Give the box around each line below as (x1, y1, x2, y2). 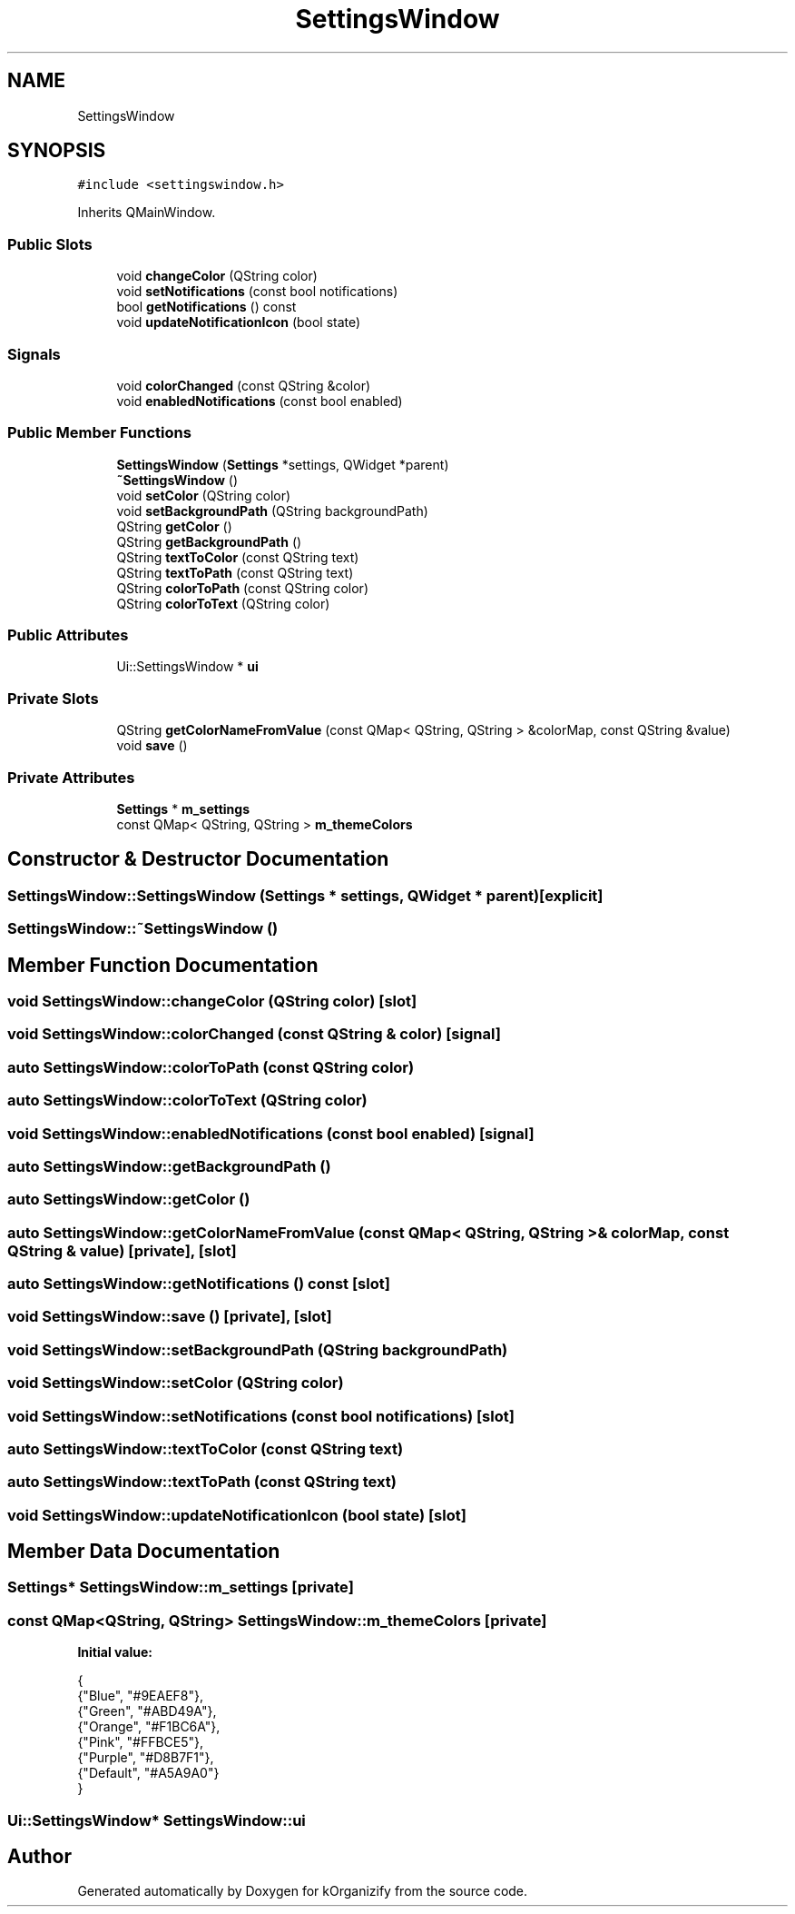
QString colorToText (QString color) (116, 595, 330, 611)
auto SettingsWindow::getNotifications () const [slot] (7, 1274, 390, 1293)
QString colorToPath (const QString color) (116, 580, 368, 596)
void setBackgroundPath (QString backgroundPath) (116, 502, 428, 519)
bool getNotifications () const (116, 299, 297, 315)
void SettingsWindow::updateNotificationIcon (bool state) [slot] (7, 1505, 466, 1524)
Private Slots (7, 689, 99, 708)
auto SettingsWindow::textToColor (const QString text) (7, 1439, 404, 1458)
